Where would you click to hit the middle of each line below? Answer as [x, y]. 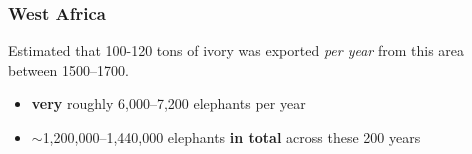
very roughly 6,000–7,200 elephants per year [168, 103]
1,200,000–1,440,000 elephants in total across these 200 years [231, 137]
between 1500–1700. [68, 69]
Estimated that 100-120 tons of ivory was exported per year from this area [236, 50]
